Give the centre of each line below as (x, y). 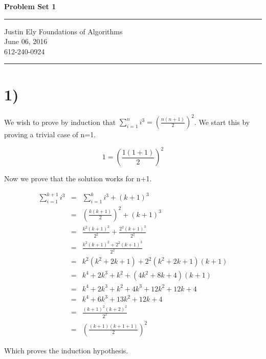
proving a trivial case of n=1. (50, 134)
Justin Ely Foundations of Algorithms (63, 31)
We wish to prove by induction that (60, 121)
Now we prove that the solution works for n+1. (78, 178)
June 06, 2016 (26, 41)
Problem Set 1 (30, 6)
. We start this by (222, 121)
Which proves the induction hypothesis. (66, 350)
